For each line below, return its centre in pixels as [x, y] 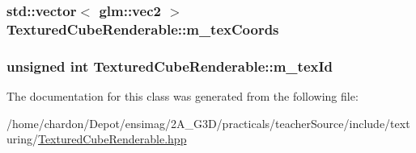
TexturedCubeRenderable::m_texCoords [143, 29]
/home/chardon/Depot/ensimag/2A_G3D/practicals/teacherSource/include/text [208, 123]
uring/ [22, 139]
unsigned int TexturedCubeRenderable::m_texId [170, 66]
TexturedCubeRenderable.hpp [112, 139]
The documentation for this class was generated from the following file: [183, 95]
